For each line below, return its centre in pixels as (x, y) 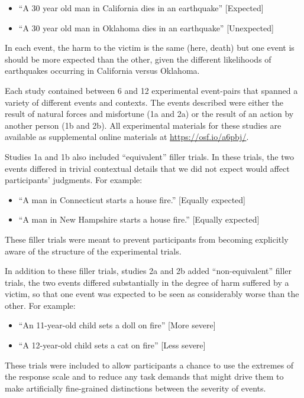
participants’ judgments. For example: (74, 180)
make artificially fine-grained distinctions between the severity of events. (135, 388)
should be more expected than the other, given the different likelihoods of (138, 59)
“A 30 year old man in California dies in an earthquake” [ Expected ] (141, 8)
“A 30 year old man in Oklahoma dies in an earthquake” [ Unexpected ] (146, 27)
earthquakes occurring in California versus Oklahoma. (102, 71)
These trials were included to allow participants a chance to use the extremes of (149, 365)
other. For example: (40, 305)
